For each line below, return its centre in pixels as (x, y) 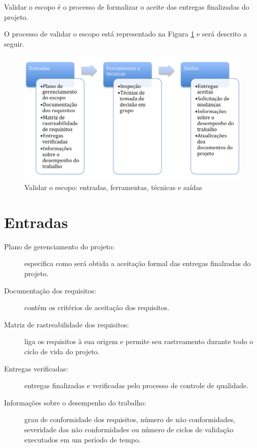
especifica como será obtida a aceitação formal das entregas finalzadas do (138, 263)
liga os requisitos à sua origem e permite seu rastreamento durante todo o (139, 341)
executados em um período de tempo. (83, 439)
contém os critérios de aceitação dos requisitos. (97, 307)
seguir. (14, 43)
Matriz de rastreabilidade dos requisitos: (67, 324)
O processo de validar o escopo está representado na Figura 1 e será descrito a (125, 34)
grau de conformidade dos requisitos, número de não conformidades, (130, 419)
